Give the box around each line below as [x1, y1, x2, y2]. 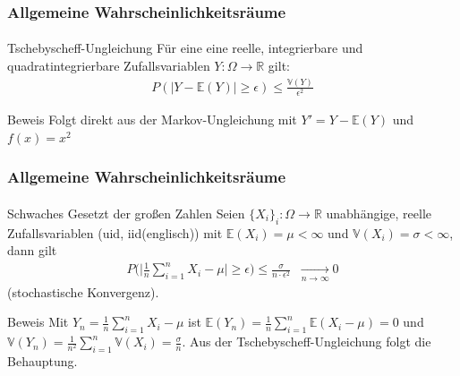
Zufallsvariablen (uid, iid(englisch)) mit [7, 223, 223, 242]
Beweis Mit [7, 312, 69, 331]
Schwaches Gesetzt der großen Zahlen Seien [7, 203, 245, 222]
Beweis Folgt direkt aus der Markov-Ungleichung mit [7, 110, 297, 129]
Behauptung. [7, 351, 78, 370]
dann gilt [7, 241, 57, 260]
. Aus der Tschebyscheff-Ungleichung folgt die [182, 332, 431, 351]
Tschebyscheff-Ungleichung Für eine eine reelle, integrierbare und [7, 38, 363, 57]
